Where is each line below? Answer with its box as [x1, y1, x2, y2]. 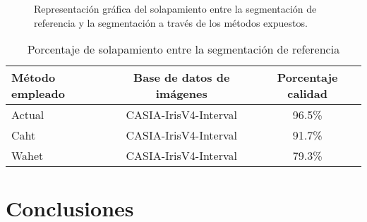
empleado [11, 85, 65, 102]
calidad [287, 85, 327, 102]
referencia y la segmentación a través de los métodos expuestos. [34, 15, 308, 30]
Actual [11, 106, 44, 123]
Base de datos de [133, 69, 230, 86]
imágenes [155, 85, 207, 102]
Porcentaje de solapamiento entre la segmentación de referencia [27, 41, 340, 58]
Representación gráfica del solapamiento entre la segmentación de [34, 1, 317, 16]
